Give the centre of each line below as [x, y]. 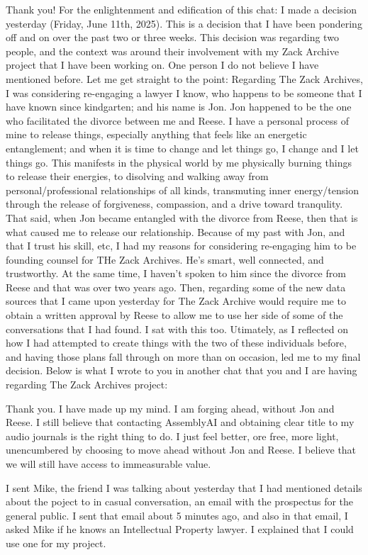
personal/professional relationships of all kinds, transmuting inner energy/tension [182, 190]
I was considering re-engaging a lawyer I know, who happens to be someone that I [184, 92]
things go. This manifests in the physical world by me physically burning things [179, 162]
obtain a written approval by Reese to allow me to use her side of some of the [174, 315]
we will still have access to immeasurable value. [108, 464]
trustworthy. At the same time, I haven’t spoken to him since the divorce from [176, 273]
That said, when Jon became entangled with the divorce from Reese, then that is [182, 217]
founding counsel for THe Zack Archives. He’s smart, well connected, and [165, 259]
